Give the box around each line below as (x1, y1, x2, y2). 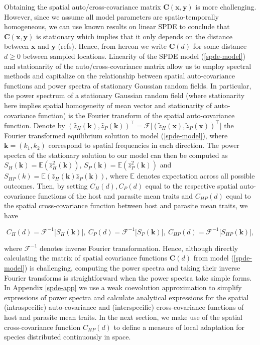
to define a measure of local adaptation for (113, 321, 244, 332)
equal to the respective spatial (145, 181, 238, 191)
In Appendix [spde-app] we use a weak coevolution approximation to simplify (4, 282, 242, 293)
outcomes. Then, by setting (4, 181, 88, 191)
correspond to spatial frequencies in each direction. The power (48, 140, 239, 150)
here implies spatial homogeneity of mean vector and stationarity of (4, 100, 212, 110)
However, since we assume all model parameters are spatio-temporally (4, 11, 219, 22)
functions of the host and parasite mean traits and (38, 190, 193, 201)
